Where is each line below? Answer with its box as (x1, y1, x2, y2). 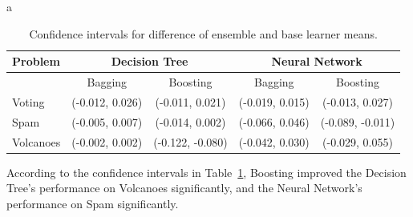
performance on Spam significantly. (6, 195, 179, 211)
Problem (12, 53, 60, 70)
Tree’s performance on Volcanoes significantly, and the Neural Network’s (6, 179, 362, 196)
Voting (12, 93, 45, 110)
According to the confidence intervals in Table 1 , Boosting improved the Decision (6, 163, 407, 180)
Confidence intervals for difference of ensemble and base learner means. (29, 25, 378, 42)
